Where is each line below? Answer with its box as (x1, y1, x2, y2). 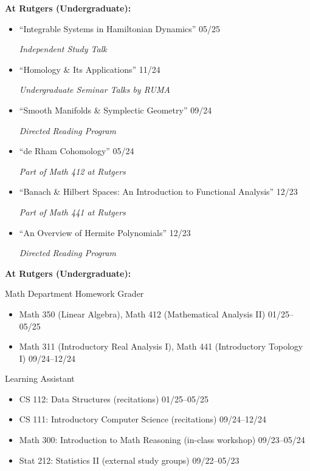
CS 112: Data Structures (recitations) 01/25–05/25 (19, 392, 208, 405)
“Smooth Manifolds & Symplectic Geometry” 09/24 (19, 103, 212, 116)
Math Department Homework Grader (5, 287, 144, 300)
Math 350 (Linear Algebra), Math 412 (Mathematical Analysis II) (19, 307, 266, 320)
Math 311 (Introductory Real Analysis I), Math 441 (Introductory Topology (19, 340, 303, 353)
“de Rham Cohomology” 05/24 (19, 144, 134, 157)
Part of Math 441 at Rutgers (19, 205, 126, 218)
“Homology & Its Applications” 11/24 (19, 63, 160, 75)
